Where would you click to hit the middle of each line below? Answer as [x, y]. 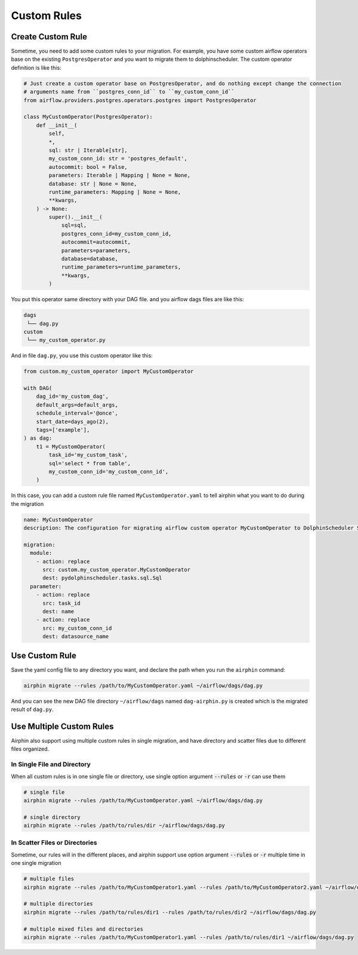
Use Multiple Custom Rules [62, 726]
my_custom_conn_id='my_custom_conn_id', [109, 472]
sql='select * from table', [90, 463]
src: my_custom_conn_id [77, 628]
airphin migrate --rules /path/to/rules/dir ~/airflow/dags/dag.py [124, 826]
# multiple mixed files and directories [83, 929]
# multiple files [49, 879]
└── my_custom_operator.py [66, 340]
